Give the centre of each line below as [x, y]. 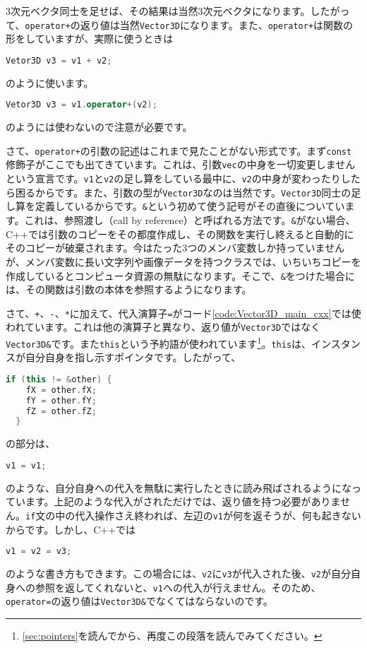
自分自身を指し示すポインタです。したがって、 [133, 357]
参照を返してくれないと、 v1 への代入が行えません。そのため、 [178, 587]
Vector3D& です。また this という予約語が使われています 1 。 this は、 [159, 342]
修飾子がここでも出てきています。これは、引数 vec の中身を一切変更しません [181, 164]
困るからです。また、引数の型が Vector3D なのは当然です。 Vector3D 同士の [183, 192]
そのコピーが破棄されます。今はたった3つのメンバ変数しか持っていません [175, 248]
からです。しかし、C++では [71, 529]
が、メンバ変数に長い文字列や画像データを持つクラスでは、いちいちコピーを [183, 261]
